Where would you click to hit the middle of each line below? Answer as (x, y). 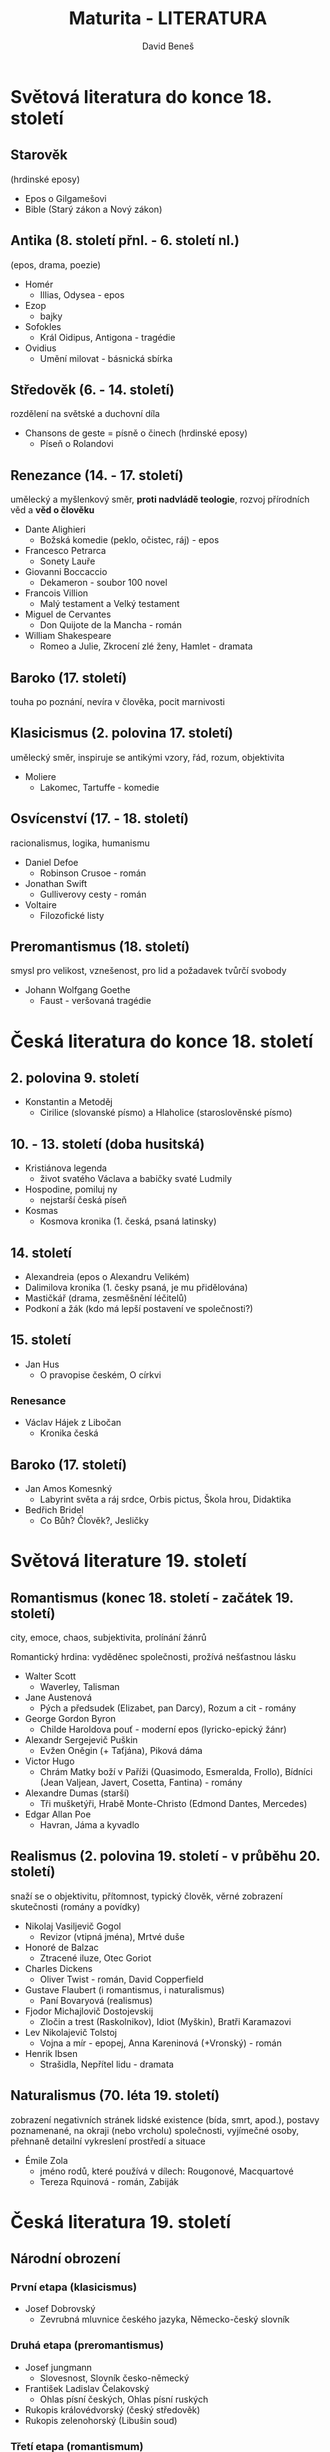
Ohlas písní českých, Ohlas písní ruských (124, 2399)
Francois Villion (56, 593)
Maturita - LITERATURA (168, 18)
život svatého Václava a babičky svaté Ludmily (136, 1179)
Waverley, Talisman (79, 1686)
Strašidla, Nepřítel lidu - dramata (107, 2064)
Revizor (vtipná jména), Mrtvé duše (112, 1936)
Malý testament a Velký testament (109, 604)
